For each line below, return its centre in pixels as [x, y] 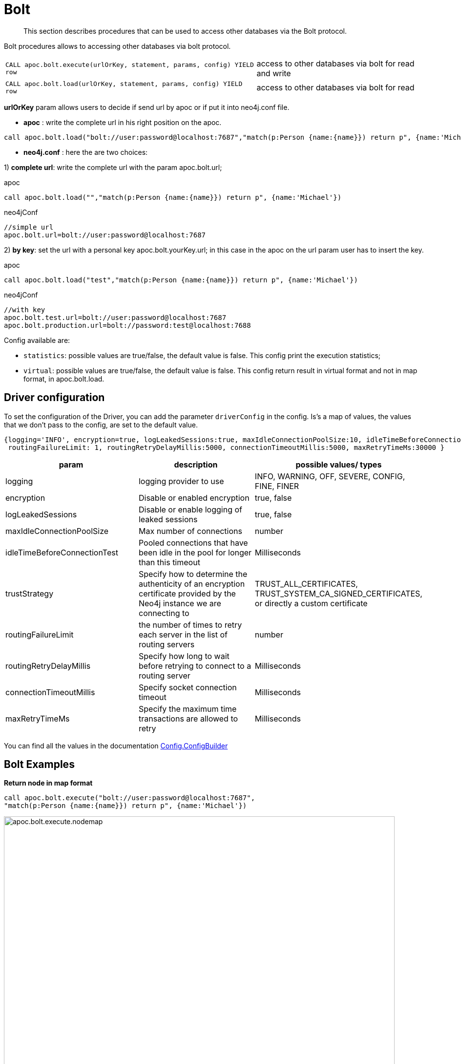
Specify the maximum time [188, 709]
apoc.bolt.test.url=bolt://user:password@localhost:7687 [115, 317]
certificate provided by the [187, 593]
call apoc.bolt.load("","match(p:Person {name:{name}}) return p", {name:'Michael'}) [173, 197]
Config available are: [37, 340]
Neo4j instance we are [180, 603]
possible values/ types [339, 464]
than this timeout [169, 562]
